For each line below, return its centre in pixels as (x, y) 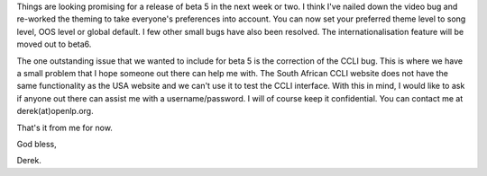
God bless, (37, 144)
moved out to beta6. (54, 44)
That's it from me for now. (64, 128)
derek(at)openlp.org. (55, 111)
